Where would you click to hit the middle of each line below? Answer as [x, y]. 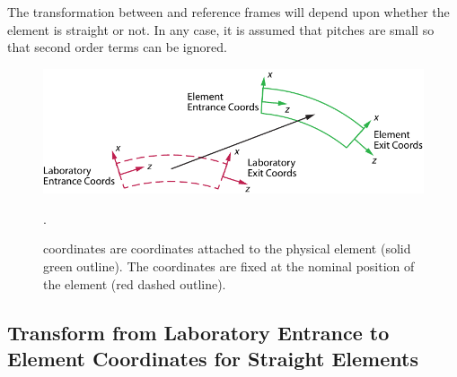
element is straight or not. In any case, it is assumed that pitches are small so [221, 29]
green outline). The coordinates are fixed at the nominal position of [229, 266]
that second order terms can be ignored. [117, 47]
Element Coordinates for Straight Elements [213, 358]
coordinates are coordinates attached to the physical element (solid [227, 248]
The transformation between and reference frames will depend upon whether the [228, 12]
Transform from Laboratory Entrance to [198, 332]
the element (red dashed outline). [135, 283]
